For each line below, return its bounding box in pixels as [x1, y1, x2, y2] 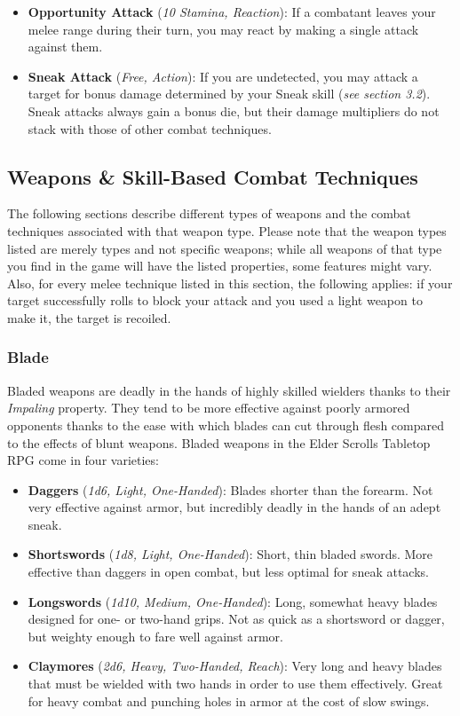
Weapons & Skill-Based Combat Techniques [7, 162, 418, 190]
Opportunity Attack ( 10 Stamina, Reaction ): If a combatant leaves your [28, 3, 436, 20]
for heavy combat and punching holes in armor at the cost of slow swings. [28, 691, 430, 710]
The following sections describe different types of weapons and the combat [7, 204, 411, 223]
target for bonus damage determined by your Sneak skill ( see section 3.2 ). [28, 84, 431, 103]
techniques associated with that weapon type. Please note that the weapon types [7, 221, 447, 240]
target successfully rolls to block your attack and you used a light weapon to [7, 291, 423, 310]
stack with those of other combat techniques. [28, 119, 272, 138]
